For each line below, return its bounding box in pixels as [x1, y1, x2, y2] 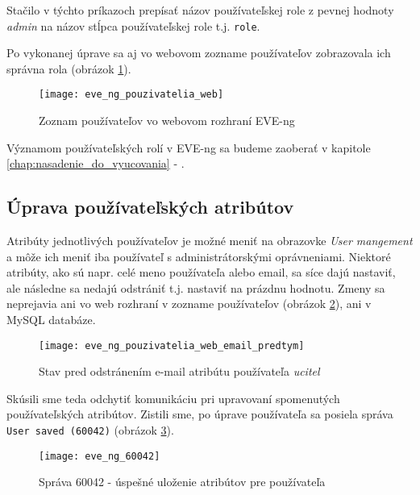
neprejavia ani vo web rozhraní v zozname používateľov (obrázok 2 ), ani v [6, 295, 372, 312]
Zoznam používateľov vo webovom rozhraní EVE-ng [39, 112, 295, 129]
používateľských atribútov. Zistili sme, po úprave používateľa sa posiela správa [6, 406, 393, 422]
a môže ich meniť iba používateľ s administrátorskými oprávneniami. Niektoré [6, 247, 391, 264]
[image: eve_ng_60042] [39, 450, 160, 462]
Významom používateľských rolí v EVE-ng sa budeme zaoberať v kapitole [6, 139, 371, 156]
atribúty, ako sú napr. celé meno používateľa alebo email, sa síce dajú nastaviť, [6, 264, 396, 281]
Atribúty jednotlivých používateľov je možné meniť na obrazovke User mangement [6, 232, 413, 249]
